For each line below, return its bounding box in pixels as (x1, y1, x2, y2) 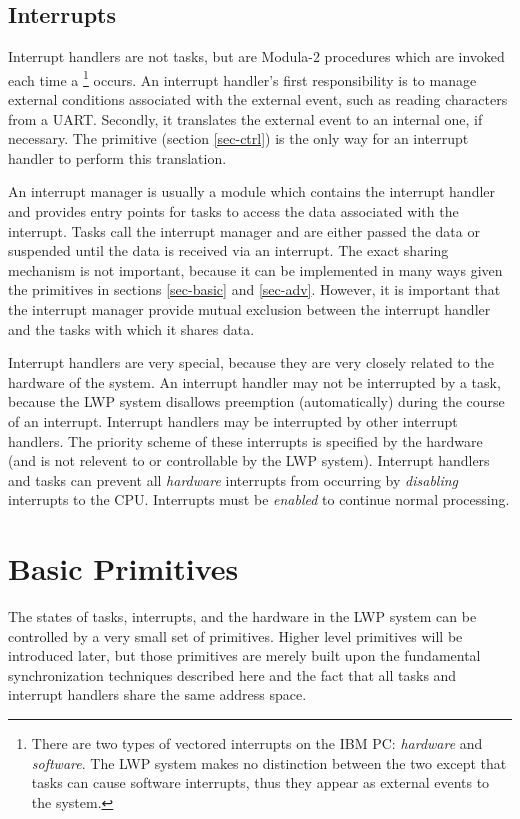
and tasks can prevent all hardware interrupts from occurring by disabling (8, 469, 459, 490)
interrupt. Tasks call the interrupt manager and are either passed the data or (8, 220, 480, 241)
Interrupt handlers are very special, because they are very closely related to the (8, 352, 494, 373)
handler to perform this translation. (8, 147, 227, 168)
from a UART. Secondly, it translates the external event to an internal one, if (8, 108, 483, 129)
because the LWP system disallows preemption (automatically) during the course (8, 391, 505, 412)
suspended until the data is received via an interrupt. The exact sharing (8, 240, 449, 261)
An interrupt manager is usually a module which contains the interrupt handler (8, 181, 496, 202)
